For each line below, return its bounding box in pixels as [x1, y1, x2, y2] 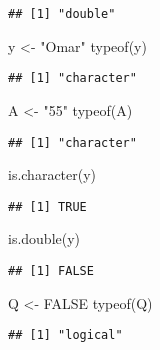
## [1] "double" [8, 7, 116, 21]
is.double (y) [8, 228, 81, 249]
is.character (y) [8, 164, 97, 185]
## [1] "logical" [8, 328, 123, 343]
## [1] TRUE [8, 199, 87, 214]
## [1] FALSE [8, 264, 94, 278]
